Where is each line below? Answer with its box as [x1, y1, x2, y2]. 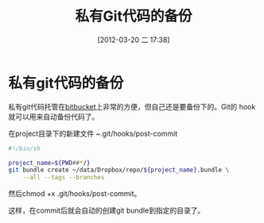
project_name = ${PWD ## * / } [8, 159, 91, 167]
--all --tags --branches [22, 174, 105, 182]
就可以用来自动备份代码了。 [8, 112, 99, 121]
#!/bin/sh [8, 144, 41, 152]
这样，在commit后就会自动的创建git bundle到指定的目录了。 [8, 206, 205, 215]
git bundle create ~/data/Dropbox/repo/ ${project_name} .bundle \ [8, 166, 229, 175]
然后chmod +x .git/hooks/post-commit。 [8, 189, 142, 198]
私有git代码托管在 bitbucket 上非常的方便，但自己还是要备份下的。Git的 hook [8, 102, 256, 111]
